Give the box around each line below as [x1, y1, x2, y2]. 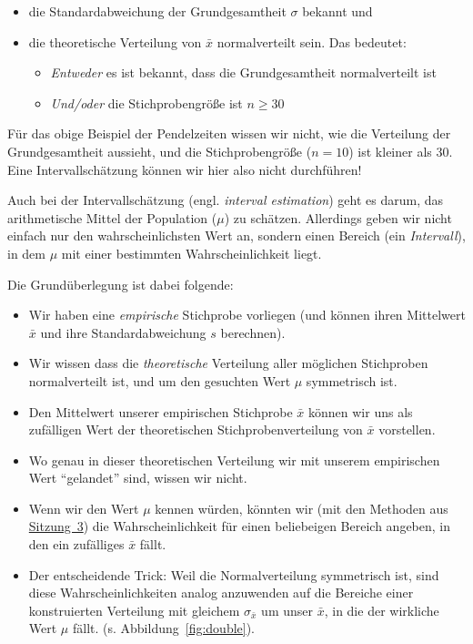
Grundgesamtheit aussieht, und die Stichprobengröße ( [7, 141, 312, 160]
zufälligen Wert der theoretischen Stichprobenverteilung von [28, 420, 363, 439]
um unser [261, 600, 313, 619]
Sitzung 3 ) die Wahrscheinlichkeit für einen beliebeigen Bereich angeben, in [28, 516, 450, 536]
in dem [7, 243, 45, 262]
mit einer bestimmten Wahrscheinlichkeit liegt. [61, 243, 322, 262]
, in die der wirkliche [324, 600, 439, 619]
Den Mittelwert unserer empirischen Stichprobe [28, 402, 293, 421]
